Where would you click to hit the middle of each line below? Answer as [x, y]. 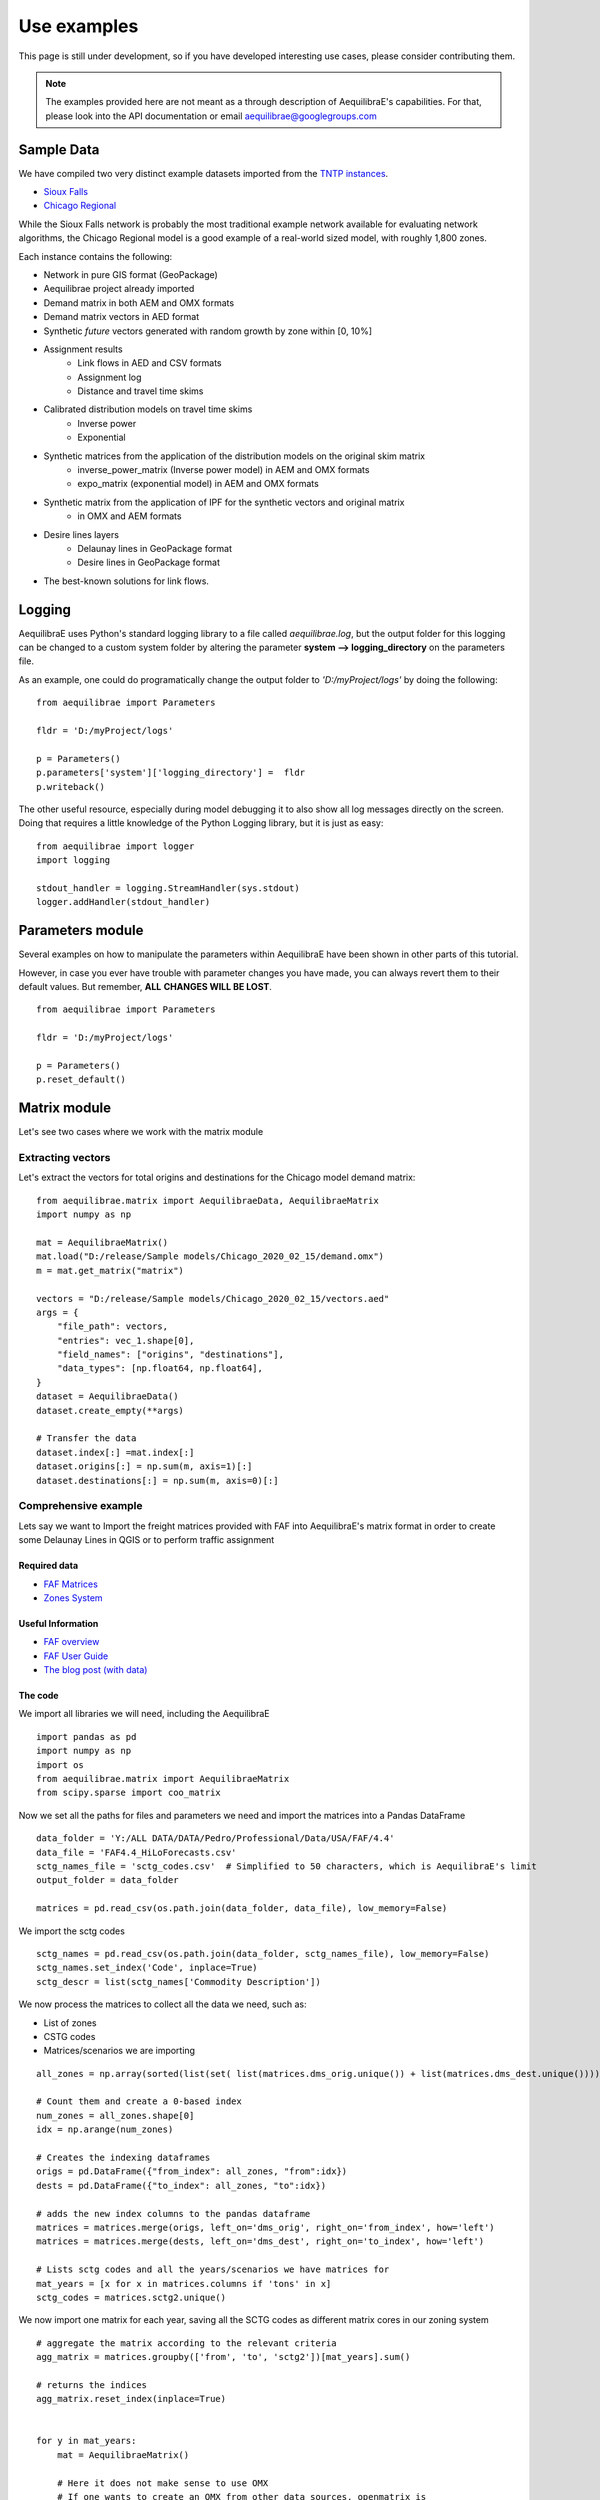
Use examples [78, 26]
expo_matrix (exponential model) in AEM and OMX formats [198, 484]
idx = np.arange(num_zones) [105, 2129]
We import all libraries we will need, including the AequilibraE [144, 1714]
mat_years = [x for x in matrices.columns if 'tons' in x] [184, 2283]
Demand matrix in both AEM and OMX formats [139, 302]
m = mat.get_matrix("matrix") [110, 1270]
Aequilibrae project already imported [119, 289]
